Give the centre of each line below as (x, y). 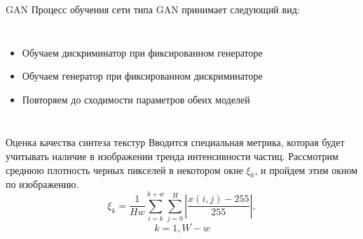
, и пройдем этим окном (306, 169)
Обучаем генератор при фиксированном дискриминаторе (142, 76)
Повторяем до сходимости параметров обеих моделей (136, 99)
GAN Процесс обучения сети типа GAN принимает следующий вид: (153, 9)
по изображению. (42, 184)
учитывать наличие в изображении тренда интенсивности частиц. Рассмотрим (172, 155)
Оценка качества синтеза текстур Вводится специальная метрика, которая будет (175, 142)
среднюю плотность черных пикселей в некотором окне (124, 169)
